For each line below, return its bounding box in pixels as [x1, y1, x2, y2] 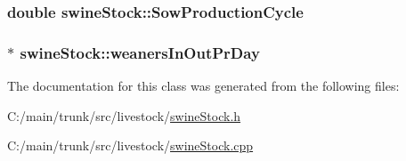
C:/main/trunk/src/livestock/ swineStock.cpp [7, 136, 254, 155]
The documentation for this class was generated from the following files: [7, 76, 400, 95]
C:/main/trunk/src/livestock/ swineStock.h [7, 106, 241, 125]
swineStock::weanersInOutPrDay [20, 41, 260, 63]
